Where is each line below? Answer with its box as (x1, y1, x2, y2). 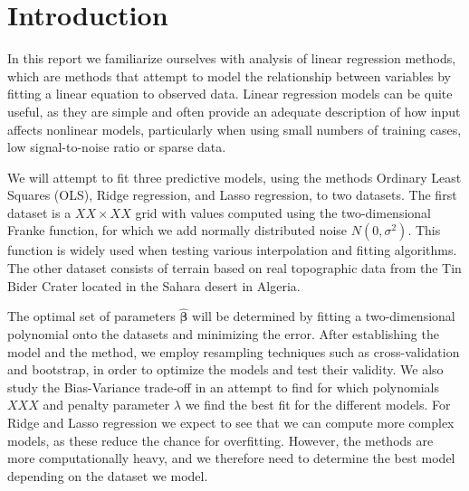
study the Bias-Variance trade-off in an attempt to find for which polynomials (7, 377, 439, 396)
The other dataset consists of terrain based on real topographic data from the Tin (7, 259, 462, 278)
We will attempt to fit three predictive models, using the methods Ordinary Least (7, 167, 462, 186)
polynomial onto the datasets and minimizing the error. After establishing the (7, 325, 439, 344)
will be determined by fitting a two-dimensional (192, 307, 455, 326)
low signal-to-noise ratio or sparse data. (7, 137, 226, 156)
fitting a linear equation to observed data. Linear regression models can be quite (7, 84, 453, 103)
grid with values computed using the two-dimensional (135, 203, 431, 222)
